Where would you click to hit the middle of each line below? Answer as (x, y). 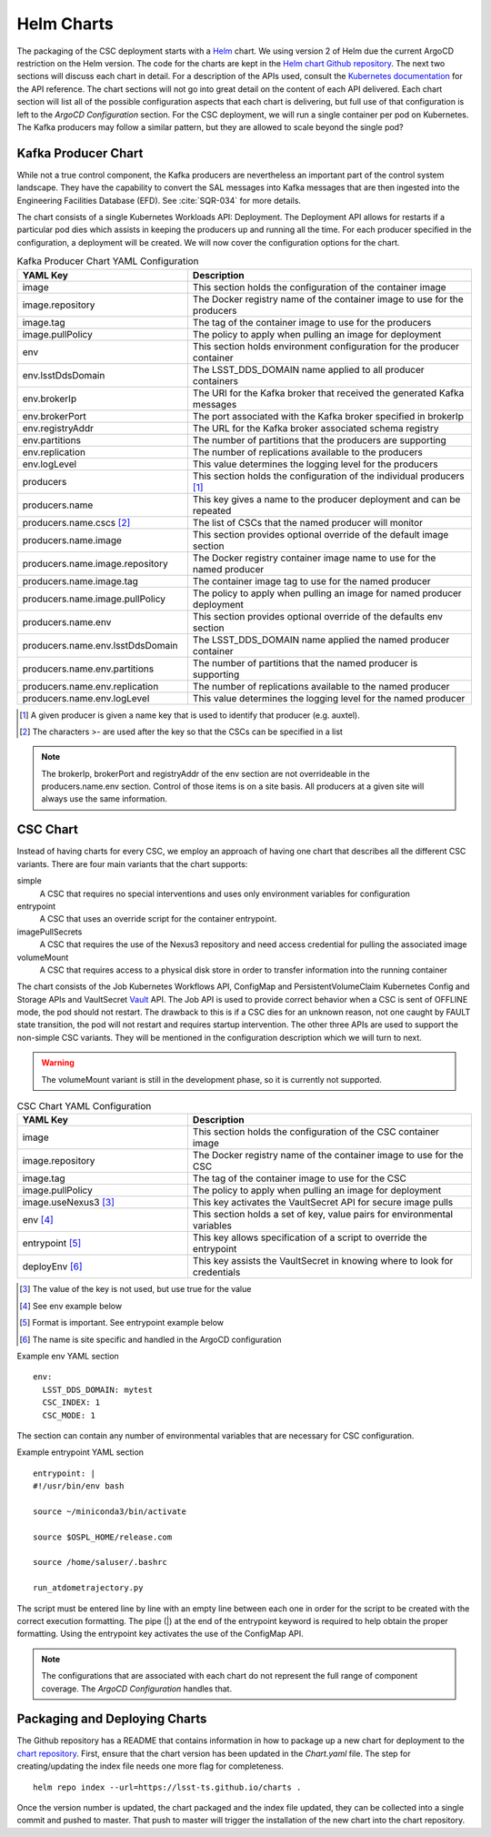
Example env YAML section (68, 1356)
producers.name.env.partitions (88, 669)
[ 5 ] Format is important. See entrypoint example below (122, 1323)
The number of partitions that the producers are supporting (320, 439)
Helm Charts (65, 24)
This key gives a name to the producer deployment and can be (326, 499)
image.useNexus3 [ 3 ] (69, 1203)
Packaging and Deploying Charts (112, 1719)
